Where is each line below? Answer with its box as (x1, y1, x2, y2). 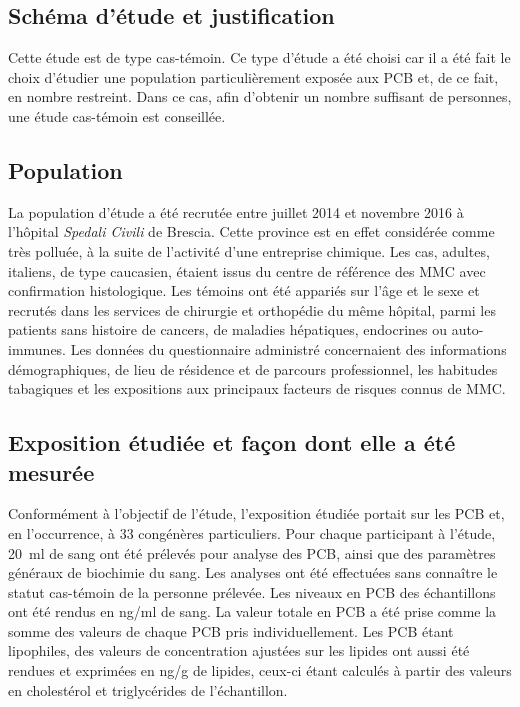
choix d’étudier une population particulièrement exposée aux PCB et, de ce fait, (8, 66, 499, 87)
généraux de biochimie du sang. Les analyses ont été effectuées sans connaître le (8, 562, 498, 583)
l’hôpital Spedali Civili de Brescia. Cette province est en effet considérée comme (8, 221, 495, 242)
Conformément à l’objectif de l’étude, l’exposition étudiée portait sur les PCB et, (8, 503, 505, 524)
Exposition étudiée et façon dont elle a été (8, 427, 456, 458)
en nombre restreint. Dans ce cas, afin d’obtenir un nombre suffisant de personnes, (8, 86, 512, 107)
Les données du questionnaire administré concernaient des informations (70, 338, 507, 359)
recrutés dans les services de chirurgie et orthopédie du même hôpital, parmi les (8, 299, 496, 320)
